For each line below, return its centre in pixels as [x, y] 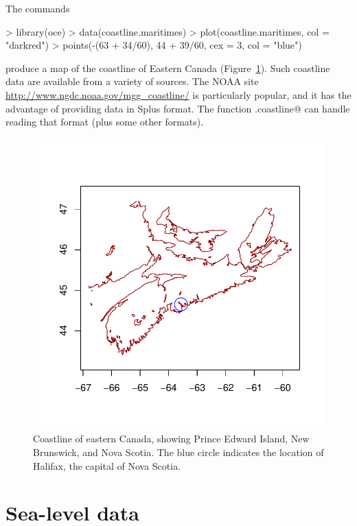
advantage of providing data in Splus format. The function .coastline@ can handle [178, 108]
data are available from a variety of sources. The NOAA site [132, 81]
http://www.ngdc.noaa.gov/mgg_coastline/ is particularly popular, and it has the [178, 94]
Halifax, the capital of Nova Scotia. [107, 465]
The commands [38, 8]
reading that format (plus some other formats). [105, 122]
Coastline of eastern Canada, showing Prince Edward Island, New [171, 439]
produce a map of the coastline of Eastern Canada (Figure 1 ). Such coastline [168, 68]
